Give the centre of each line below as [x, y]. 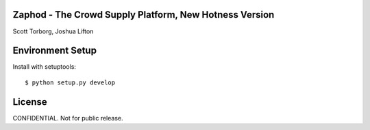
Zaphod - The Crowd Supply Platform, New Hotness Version [144, 15]
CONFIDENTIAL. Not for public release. [68, 118]
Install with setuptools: [45, 67]
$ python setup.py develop [70, 82]
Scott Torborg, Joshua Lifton [53, 31]
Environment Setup [55, 51]
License [30, 102]
